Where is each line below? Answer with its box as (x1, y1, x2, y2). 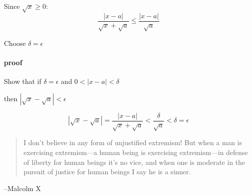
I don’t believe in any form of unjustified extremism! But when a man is (23, 137, 242, 148)
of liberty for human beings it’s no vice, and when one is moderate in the (23, 156, 245, 167)
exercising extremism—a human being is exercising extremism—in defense (23, 147, 248, 157)
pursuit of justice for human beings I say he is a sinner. (23, 166, 191, 177)
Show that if (4, 76, 42, 86)
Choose (4, 38, 26, 48)
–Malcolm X (4, 183, 41, 193)
